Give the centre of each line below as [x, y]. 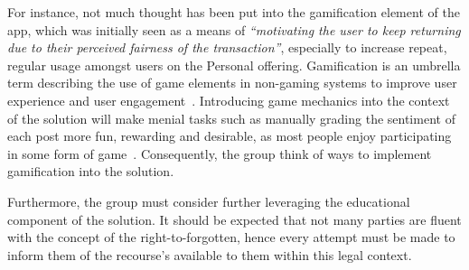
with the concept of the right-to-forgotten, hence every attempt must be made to [231, 237]
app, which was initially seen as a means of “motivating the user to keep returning [234, 29]
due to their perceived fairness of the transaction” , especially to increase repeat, [227, 47]
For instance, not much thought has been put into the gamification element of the [234, 12]
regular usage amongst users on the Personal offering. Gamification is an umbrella [234, 65]
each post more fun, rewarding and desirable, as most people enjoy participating [230, 136]
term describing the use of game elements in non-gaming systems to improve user [232, 83]
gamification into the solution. [91, 171]
